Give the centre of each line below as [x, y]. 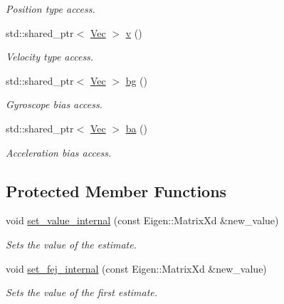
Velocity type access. [50, 57]
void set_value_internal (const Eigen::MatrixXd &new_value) [142, 220]
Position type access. [51, 9]
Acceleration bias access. [59, 152]
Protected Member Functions [116, 190]
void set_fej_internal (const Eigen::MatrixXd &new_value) [136, 268]
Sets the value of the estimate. [71, 244]
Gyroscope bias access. [54, 104]
